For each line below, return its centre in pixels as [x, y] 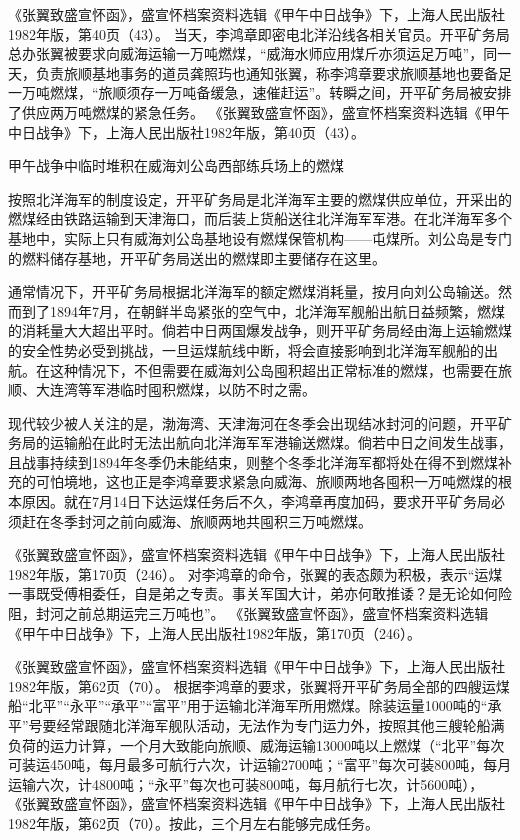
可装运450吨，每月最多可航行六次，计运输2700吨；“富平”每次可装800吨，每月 [260, 764]
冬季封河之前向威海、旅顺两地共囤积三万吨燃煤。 [210, 520]
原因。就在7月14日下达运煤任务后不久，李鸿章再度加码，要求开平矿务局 [256, 501]
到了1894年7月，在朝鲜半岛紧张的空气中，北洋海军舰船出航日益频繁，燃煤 [263, 310]
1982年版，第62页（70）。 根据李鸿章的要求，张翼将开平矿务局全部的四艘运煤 [259, 685]
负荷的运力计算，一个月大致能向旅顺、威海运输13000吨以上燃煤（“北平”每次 [256, 744]
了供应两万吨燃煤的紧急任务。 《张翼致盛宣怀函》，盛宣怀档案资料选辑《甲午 [259, 111]
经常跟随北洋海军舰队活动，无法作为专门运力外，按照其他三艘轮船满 [280, 725]
